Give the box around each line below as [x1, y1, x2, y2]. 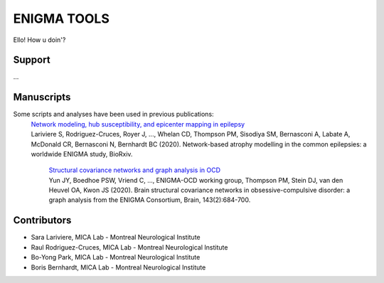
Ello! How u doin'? [13, 36, 66, 44]
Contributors [13, 214, 72, 227]
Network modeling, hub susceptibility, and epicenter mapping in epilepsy [31, 119, 245, 128]
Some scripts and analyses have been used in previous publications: [13, 110, 214, 119]
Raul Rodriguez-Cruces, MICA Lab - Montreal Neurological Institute [31, 242, 228, 252]
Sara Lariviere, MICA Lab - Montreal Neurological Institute [31, 233, 201, 242]
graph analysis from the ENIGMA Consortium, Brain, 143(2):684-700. [48, 196, 251, 204]
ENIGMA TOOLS [13, 11, 110, 26]
